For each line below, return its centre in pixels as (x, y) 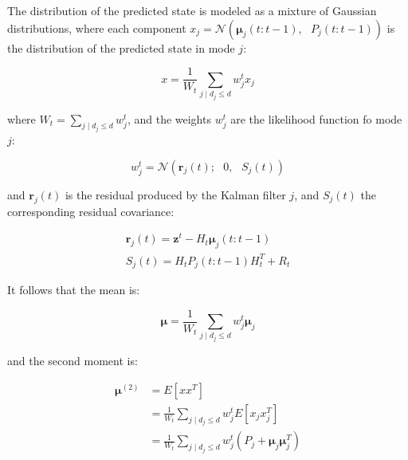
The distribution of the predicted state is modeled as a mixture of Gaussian (192, 10)
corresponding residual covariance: (91, 211)
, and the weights (169, 118)
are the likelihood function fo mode (316, 118)
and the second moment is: (73, 361)
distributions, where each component (97, 28)
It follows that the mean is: (74, 290)
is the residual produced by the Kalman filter (175, 194)
